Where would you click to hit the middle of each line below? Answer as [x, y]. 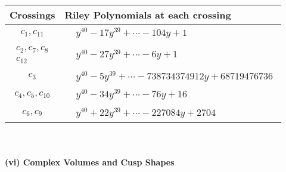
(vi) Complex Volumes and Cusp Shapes [90, 162]
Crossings [32, 15]
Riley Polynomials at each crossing [148, 15]
